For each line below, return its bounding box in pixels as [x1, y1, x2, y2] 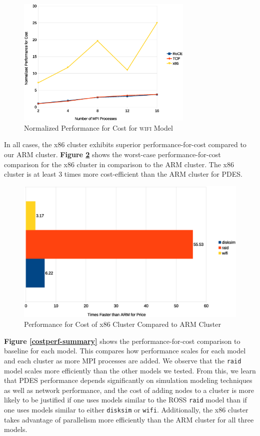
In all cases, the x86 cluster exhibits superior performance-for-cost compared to [4, 139, 246, 150]
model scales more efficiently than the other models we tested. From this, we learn [4, 365, 256, 375]
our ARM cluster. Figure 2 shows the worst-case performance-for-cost [4, 149, 221, 159]
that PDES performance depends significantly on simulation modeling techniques [4, 375, 252, 385]
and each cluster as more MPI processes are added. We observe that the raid [4, 355, 241, 365]
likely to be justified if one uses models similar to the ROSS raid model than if [4, 394, 247, 405]
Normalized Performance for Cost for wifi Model [24, 122, 173, 133]
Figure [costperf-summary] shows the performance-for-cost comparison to [4, 335, 240, 346]
